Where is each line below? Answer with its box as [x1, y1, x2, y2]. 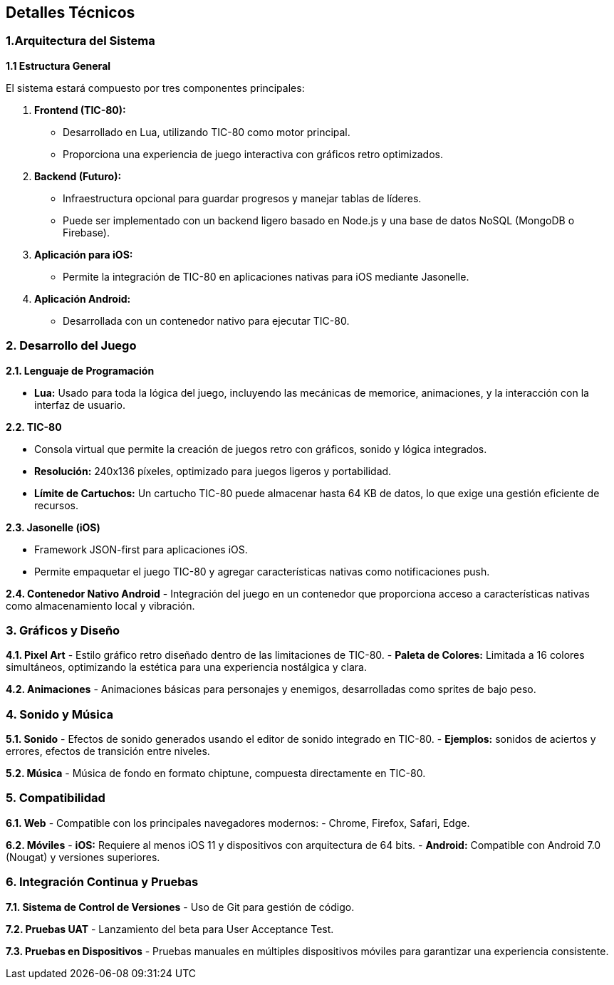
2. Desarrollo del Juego [6, 338, 137, 353]
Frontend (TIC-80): [34, 103, 126, 116]
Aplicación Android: [34, 292, 131, 305]
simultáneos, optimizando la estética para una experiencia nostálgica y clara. [6, 661, 367, 674]
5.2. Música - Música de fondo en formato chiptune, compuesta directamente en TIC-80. [6, 767, 426, 780]
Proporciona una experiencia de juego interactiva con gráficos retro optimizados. [63, 147, 443, 160]
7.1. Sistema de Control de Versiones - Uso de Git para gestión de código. [6, 900, 355, 913]
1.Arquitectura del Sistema [6, 33, 155, 48]
